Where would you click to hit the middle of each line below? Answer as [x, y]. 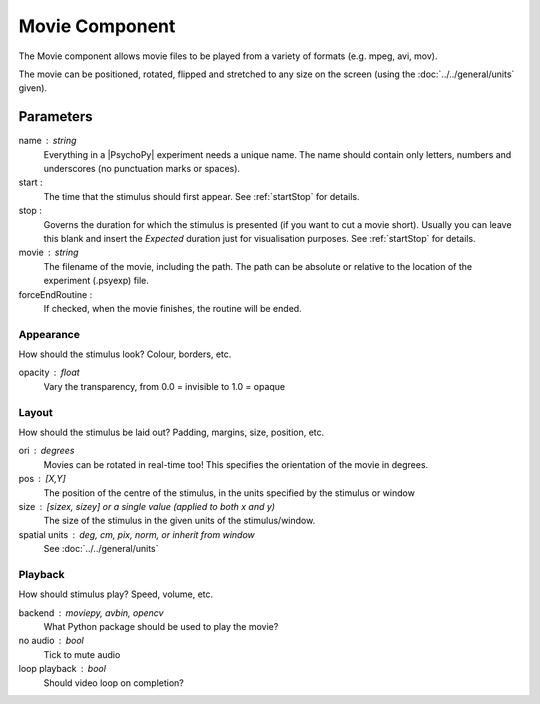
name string [47, 141]
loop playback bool [62, 669]
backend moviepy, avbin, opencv [91, 612]
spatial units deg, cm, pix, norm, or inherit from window [136, 534]
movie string [48, 252]
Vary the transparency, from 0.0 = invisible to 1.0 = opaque [164, 386]
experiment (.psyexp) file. [96, 281]
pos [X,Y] [42, 479]
